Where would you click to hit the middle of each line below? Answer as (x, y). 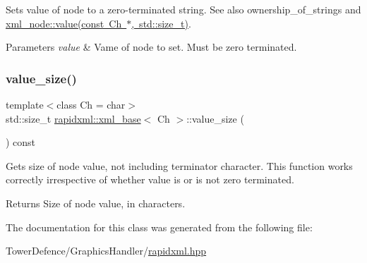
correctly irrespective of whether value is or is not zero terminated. (150, 179)
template (25, 104)
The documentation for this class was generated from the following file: (159, 227)
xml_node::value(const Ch (64, 23)
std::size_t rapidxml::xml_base (73, 118)
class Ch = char (91, 104)
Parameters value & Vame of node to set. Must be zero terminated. (151, 47)
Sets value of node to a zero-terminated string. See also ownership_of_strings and (183, 9)
